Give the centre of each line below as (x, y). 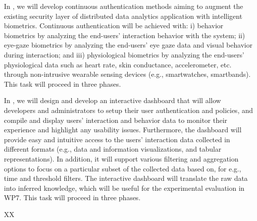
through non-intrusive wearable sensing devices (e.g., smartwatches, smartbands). (127, 74)
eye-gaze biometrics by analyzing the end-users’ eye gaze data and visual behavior (128, 45)
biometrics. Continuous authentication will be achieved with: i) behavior (114, 26)
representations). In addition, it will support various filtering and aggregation (121, 158)
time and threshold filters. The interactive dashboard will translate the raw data (126, 178)
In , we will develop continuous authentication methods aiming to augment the (124, 6)
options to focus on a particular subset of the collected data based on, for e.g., (123, 168)
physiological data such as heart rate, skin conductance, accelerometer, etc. (118, 64)
